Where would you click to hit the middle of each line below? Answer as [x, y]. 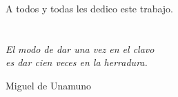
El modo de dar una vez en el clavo [80, 48]
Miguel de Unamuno [49, 85]
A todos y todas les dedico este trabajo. [89, 8]
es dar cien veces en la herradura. [77, 62]
